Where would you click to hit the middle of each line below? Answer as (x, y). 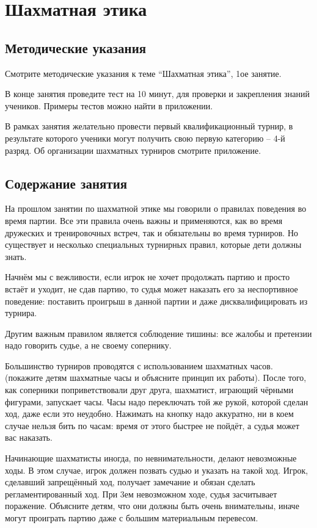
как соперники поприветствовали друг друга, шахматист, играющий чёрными (149, 390)
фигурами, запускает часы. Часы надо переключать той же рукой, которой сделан (157, 401)
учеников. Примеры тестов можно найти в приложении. (109, 105)
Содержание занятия (66, 183)
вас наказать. (29, 437)
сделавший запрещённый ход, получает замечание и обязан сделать (130, 482)
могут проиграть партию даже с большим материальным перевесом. (132, 518)
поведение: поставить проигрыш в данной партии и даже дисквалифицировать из (156, 301)
